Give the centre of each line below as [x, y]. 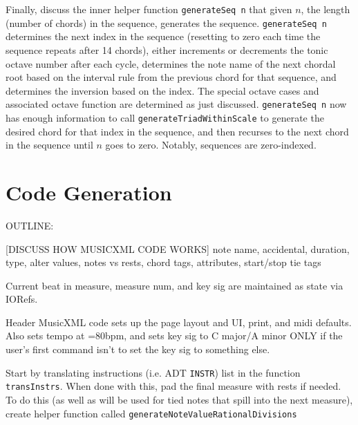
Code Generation [89, 192]
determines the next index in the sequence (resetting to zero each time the [163, 36]
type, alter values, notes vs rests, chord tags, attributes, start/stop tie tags [163, 262]
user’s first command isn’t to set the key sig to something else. [138, 349]
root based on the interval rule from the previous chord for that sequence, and [171, 77]
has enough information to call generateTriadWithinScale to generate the [165, 117]
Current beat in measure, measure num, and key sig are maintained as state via [175, 285]
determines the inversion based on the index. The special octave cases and [162, 90]
